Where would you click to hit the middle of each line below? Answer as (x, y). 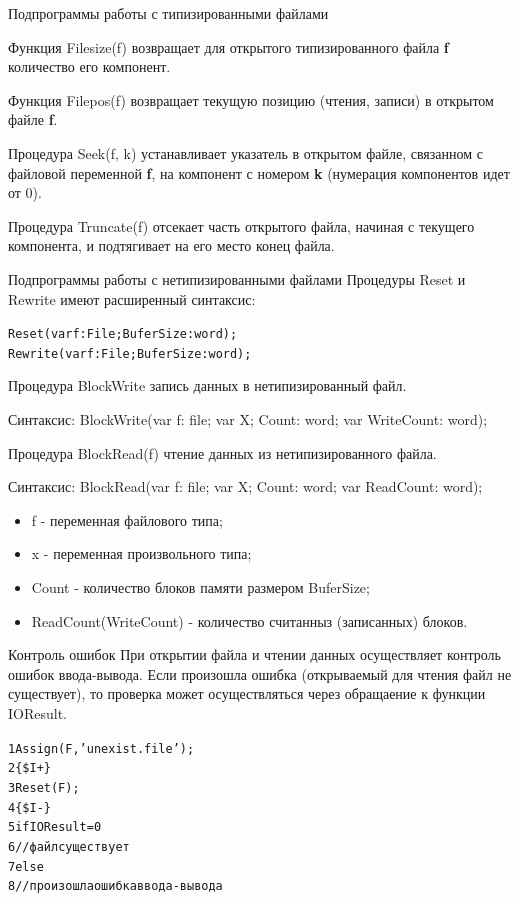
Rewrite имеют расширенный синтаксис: (132, 298)
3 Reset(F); (44, 787)
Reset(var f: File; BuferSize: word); (123, 334)
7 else (26, 866)
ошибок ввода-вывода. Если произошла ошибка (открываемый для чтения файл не (260, 673)
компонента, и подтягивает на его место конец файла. (171, 245)
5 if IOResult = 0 (55, 827)
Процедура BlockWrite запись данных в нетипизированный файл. (207, 385)
